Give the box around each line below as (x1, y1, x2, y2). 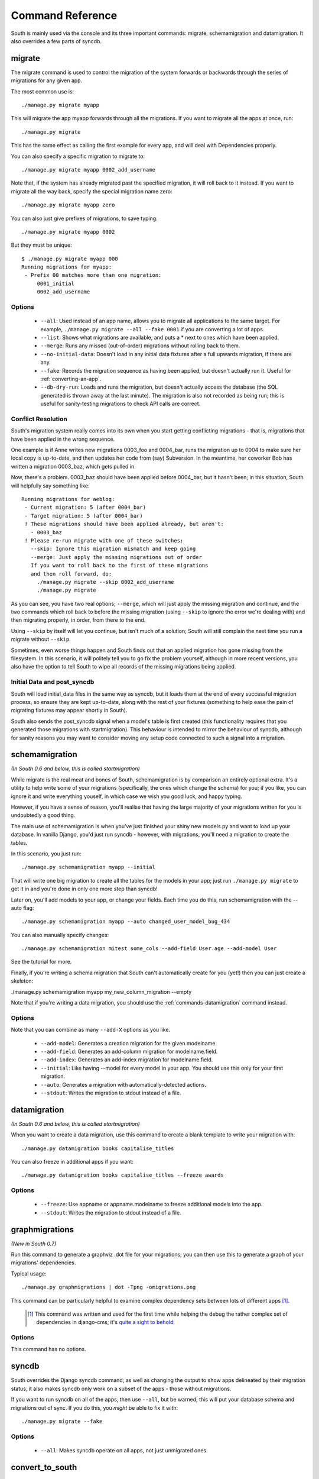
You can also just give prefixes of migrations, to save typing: (11, 215, 158, 222)
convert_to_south (11, 1462, 77, 1472)
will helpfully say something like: (11, 482, 90, 489)
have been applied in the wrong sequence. (11, 435, 115, 443)
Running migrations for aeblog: (21, 496, 115, 502)
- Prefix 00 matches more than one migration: (24, 272, 162, 279)
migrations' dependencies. (11, 1259, 76, 1266)
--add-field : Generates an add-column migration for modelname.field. (40, 1048, 218, 1055)
